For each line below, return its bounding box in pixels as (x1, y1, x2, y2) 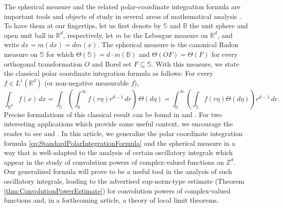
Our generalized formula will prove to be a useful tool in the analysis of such (4, 166, 232, 176)
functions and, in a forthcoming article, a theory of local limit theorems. (4, 195, 219, 205)
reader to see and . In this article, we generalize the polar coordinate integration (4, 128, 243, 138)
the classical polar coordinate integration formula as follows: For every (4, 68, 213, 78)
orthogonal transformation (4, 58, 82, 69)
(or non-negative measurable (44, 77, 129, 87)
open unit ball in (4, 30, 54, 40)
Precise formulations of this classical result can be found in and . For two (4, 109, 222, 119)
